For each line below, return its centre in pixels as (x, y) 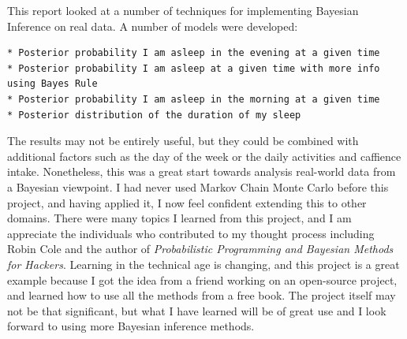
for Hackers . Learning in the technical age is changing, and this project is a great (203, 264)
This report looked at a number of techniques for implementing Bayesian (183, 10)
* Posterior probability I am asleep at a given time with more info (194, 68)
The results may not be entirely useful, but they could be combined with (183, 141)
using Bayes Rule (52, 84)
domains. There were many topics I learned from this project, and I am (179, 218)
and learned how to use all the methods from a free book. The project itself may (202, 295)
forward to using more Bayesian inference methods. (131, 326)
